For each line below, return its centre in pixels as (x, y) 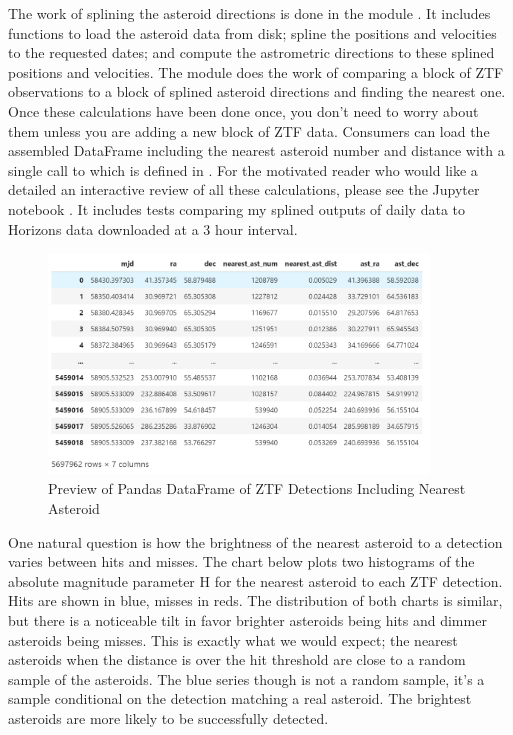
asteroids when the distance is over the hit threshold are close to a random (237, 659)
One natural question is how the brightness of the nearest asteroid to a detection (255, 541)
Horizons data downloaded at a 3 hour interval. (153, 228)
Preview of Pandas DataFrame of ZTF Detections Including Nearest (257, 488)
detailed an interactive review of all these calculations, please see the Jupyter (244, 189)
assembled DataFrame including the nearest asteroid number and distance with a (256, 150)
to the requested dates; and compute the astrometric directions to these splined (251, 52)
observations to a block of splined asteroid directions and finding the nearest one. (257, 91)
